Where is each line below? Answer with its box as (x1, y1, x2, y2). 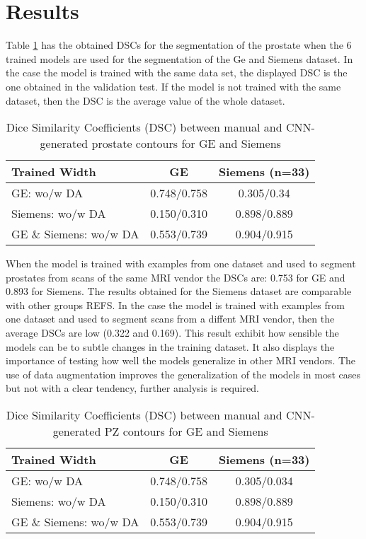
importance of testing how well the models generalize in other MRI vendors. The (6, 353, 356, 368)
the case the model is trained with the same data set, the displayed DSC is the (6, 65, 348, 80)
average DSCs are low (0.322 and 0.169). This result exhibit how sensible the (6, 325, 339, 340)
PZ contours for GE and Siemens (104, 423, 268, 440)
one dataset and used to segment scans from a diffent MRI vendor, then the (6, 311, 335, 326)
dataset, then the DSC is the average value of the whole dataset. (6, 93, 285, 108)
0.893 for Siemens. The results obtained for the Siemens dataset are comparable (6, 284, 352, 299)
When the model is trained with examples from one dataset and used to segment (6, 256, 356, 271)
